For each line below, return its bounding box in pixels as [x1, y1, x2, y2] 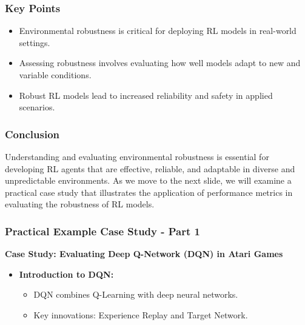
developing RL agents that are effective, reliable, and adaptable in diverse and [5, 162, 295, 175]
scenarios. [19, 101, 55, 113]
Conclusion [5, 126, 59, 141]
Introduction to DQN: [19, 267, 114, 280]
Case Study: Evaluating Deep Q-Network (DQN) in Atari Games [5, 247, 283, 260]
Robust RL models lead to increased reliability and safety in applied [19, 89, 273, 101]
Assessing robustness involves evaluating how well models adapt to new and [19, 56, 301, 69]
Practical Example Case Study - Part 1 [5, 223, 200, 238]
